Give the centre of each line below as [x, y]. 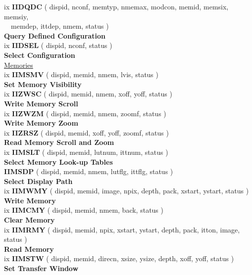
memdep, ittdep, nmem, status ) [60, 26]
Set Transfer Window [41, 268]
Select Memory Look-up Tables [58, 161]
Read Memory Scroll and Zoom [59, 142]
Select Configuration [40, 55]
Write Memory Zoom [41, 123]
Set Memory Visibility [43, 84]
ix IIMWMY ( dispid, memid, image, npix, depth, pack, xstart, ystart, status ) [126, 191]
